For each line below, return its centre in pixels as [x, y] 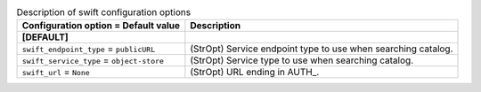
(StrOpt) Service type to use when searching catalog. [302, 60]
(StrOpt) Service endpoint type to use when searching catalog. [322, 49]
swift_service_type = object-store [93, 60]
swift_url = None [56, 73]
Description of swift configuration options [104, 12]
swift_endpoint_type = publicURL [89, 49]
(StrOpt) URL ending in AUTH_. [255, 73]
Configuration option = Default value [101, 26]
